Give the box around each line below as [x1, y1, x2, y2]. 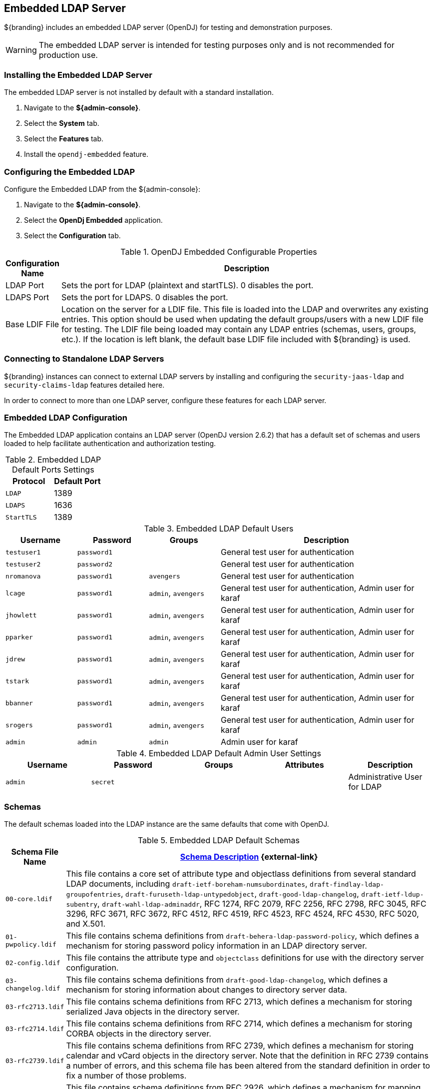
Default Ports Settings [12, 465, 94, 475]
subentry [66, 901, 98, 909]
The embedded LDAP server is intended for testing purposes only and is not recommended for [38, 40, 395, 50]
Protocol [12, 476, 45, 487]
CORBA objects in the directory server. [66, 1029, 211, 1039]
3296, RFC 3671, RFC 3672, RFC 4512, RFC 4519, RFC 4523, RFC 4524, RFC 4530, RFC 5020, [66, 909, 419, 919]
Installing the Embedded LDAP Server [4, 69, 152, 80]
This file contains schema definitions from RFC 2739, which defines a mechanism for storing [66, 1041, 414, 1051]
